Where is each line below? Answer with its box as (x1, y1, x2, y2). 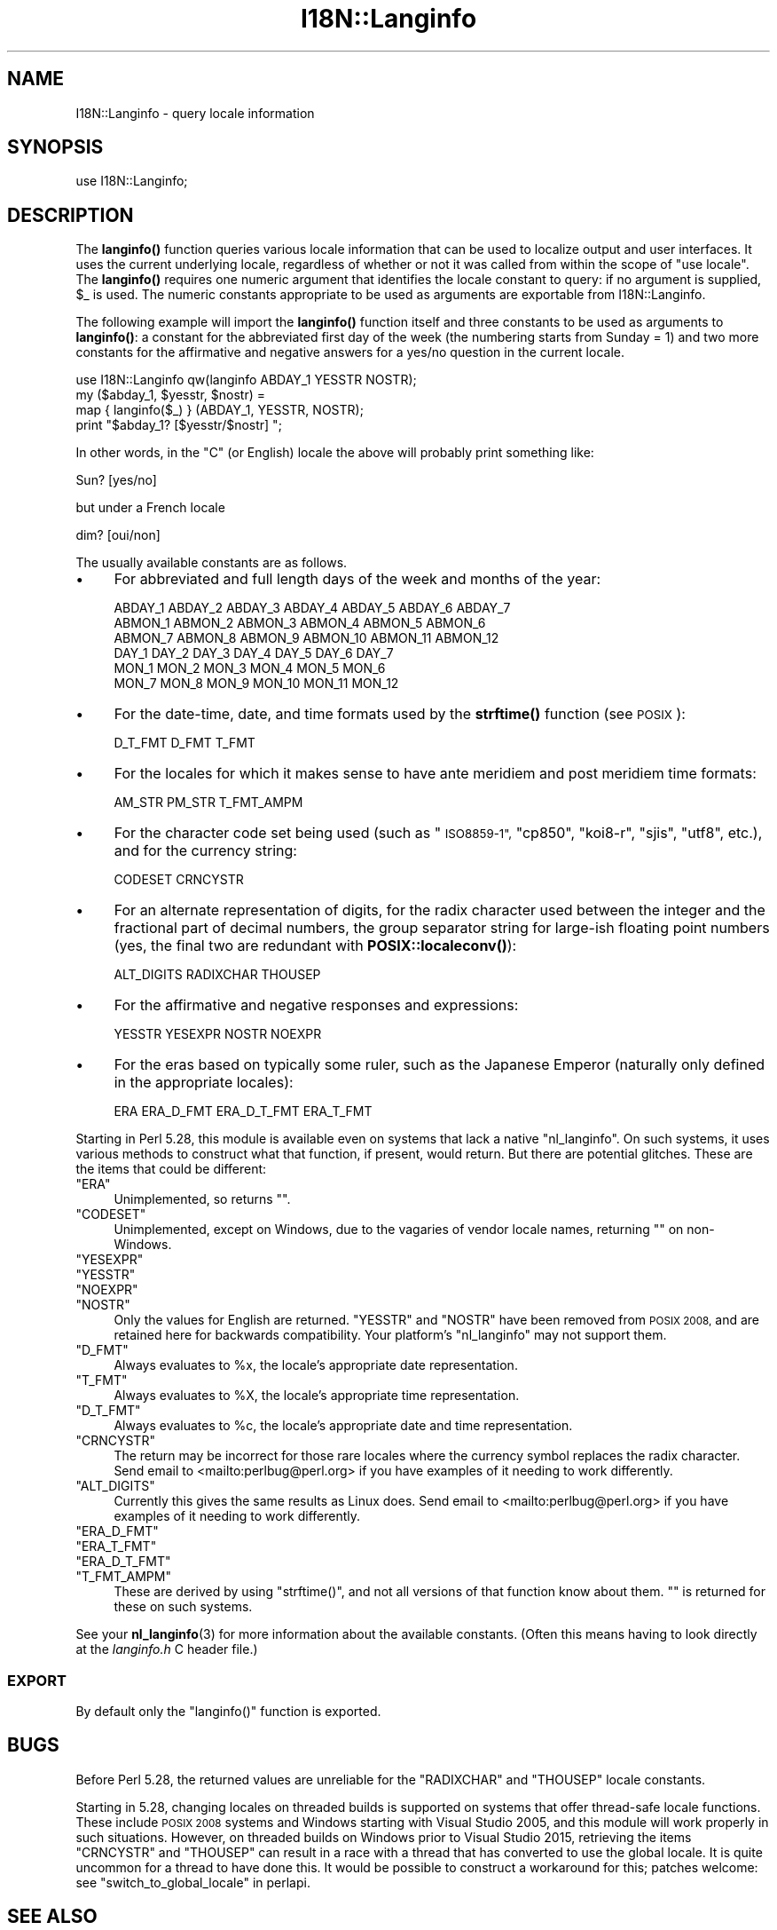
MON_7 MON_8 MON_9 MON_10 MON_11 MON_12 (114, 676, 399, 692)
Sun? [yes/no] (75, 472, 157, 488)
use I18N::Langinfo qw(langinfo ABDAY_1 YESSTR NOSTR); (75, 372, 417, 388)
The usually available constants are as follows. (75, 555, 348, 571)
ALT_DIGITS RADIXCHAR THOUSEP (114, 967, 321, 983)
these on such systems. (114, 1599, 253, 1615)
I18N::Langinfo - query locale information (75, 105, 315, 121)
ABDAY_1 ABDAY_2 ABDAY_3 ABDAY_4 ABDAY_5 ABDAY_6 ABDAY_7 (114, 600, 511, 616)
